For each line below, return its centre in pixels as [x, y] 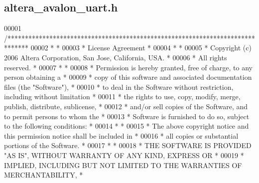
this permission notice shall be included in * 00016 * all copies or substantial [121, 135]
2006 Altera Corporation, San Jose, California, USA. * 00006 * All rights [116, 57]
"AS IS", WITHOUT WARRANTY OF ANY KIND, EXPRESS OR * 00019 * [124, 155]
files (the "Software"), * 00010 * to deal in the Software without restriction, [119, 87]
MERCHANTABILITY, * [44, 175]
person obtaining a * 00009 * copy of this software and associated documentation [128, 77]
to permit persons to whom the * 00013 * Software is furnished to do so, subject [127, 116]
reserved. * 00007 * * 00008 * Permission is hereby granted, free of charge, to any [128, 67]
